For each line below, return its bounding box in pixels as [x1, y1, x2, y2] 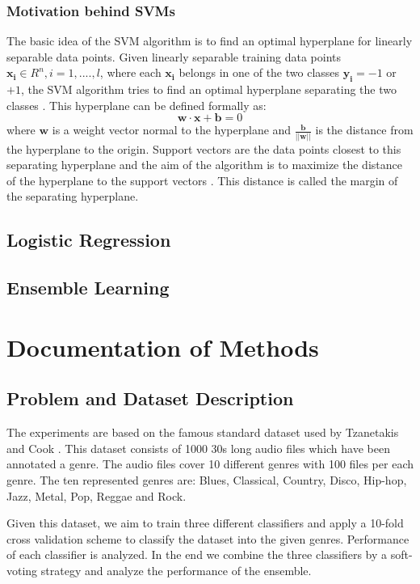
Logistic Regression [6, 227, 171, 252]
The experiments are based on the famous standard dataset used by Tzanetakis [6, 424, 399, 441]
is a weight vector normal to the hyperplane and [52, 121, 292, 138]
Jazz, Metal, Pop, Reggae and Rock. [6, 487, 187, 504]
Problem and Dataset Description [6, 386, 294, 411]
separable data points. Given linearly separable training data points [6, 48, 342, 65]
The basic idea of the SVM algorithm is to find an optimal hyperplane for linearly [6, 32, 413, 49]
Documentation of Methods [6, 330, 319, 363]
